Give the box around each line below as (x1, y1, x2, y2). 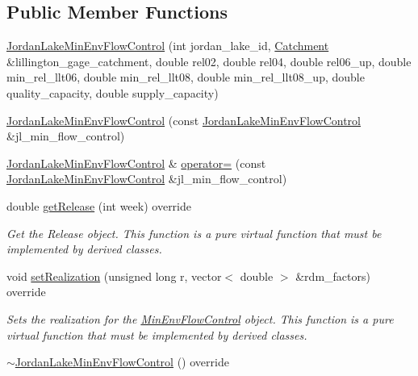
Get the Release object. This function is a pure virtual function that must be (6, 224, 382, 241)
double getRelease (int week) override (6, 197, 191, 214)
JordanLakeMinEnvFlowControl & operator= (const (6, 154, 266, 171)
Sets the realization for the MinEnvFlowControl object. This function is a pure (6, 310, 394, 327)
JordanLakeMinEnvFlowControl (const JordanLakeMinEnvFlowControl (6, 111, 362, 128)
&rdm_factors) (295, 267, 370, 284)
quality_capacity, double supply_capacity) (6, 84, 219, 101)
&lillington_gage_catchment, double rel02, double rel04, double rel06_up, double (6, 52, 412, 69)
